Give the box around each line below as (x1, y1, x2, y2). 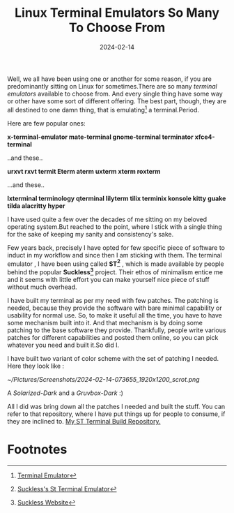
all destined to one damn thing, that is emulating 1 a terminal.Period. (7, 104, 200, 114)
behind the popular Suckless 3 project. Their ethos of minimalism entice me (7, 267, 224, 276)
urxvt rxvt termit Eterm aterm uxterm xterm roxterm (7, 167, 161, 175)
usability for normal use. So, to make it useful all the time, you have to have (7, 311, 223, 319)
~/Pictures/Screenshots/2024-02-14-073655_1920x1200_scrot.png (7, 375, 200, 383)
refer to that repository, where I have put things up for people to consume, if (7, 410, 226, 418)
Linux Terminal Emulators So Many (15, 5, 219, 21)
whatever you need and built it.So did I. (7, 341, 120, 349)
